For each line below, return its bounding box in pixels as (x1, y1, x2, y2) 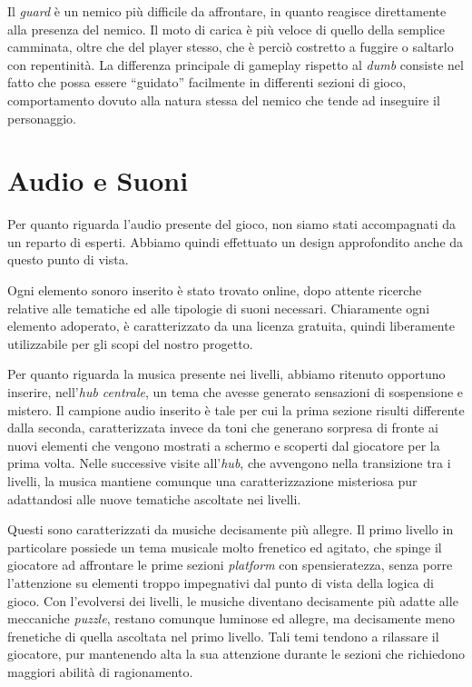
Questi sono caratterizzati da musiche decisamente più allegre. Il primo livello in (7, 520, 454, 539)
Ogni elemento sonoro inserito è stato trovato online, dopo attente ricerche (7, 281, 422, 300)
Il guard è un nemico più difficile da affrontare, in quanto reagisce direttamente (7, 2, 447, 20)
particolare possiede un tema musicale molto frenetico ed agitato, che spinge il (7, 537, 442, 556)
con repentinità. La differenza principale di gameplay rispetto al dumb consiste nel (7, 55, 464, 74)
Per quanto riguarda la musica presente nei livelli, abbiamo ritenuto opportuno (7, 364, 446, 383)
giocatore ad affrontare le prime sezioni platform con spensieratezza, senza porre (7, 555, 453, 574)
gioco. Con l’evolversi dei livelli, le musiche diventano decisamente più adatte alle (7, 591, 458, 610)
